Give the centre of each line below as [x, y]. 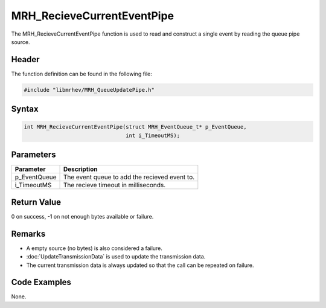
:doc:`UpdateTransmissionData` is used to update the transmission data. [116, 257]
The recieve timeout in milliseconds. [114, 185]
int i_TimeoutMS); [153, 135]
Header [25, 59]
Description [80, 169]
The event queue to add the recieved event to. [129, 177]
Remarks [28, 233]
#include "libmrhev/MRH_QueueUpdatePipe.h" [89, 90]
